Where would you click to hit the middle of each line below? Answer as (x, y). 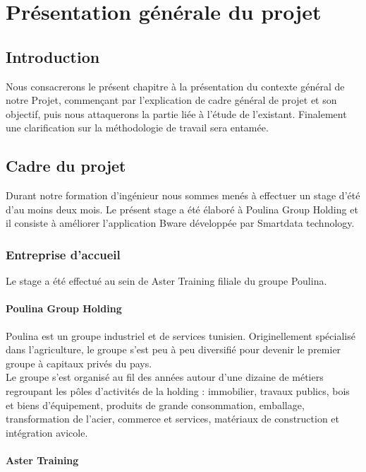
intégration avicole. (47, 432)
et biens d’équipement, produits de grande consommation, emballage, (155, 405)
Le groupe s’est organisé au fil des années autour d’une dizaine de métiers (165, 377)
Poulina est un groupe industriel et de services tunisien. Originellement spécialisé (181, 335)
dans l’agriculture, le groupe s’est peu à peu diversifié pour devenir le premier (173, 349)
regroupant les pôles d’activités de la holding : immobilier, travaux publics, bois (178, 390)
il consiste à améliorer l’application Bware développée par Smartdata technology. (180, 223)
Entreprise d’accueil (63, 254)
